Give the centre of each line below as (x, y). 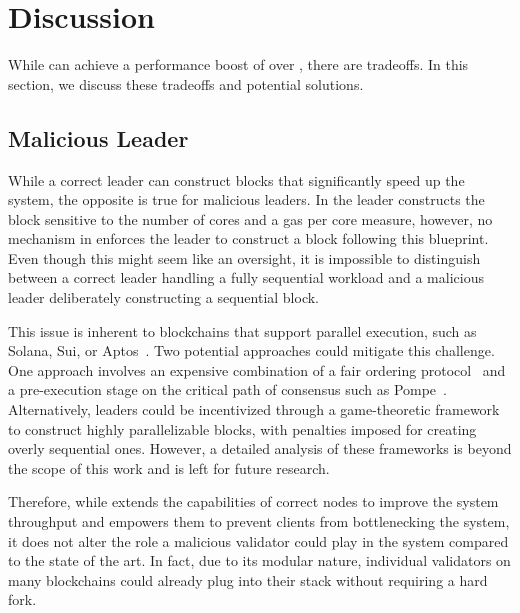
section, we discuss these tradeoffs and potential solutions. (186, 83)
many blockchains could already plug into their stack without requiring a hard (248, 579)
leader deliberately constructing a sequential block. (164, 297)
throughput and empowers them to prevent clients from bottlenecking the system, (259, 521)
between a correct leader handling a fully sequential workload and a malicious (246, 277)
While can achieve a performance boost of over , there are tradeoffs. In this (238, 64)
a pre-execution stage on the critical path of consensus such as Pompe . (227, 389)
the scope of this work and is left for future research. (169, 467)
